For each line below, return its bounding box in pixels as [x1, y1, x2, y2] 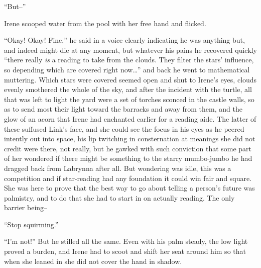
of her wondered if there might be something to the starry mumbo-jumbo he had [4, 153, 252, 163]
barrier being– [4, 202, 48, 213]
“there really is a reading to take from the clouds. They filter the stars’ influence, [4, 54, 254, 65]
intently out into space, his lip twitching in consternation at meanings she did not [4, 133, 255, 144]
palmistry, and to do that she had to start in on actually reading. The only [4, 192, 235, 203]
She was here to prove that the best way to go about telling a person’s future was [4, 183, 255, 193]
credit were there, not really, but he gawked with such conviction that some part [4, 143, 252, 153]
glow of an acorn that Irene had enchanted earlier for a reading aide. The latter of [4, 113, 256, 124]
